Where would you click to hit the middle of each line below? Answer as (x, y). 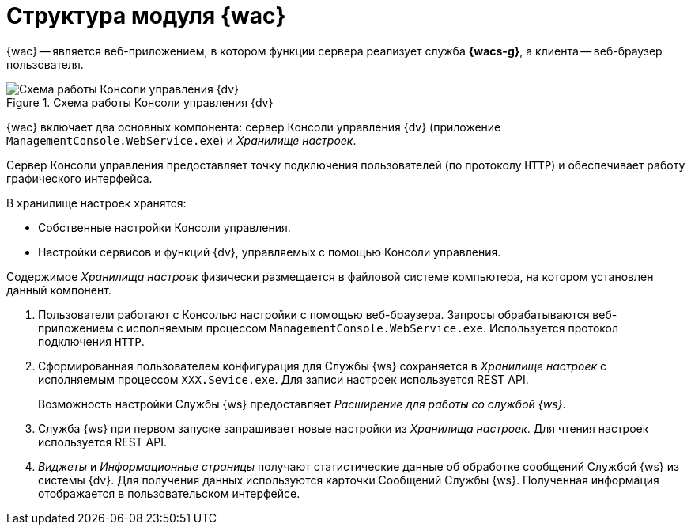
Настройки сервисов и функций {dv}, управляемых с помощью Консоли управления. (270, 252)
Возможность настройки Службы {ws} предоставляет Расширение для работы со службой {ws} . (302, 404)
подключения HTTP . (91, 341)
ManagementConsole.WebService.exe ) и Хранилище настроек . (181, 140)
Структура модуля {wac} (146, 16)
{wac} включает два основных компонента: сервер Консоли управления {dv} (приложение (254, 127)
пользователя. (45, 64)
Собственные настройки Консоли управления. (164, 227)
